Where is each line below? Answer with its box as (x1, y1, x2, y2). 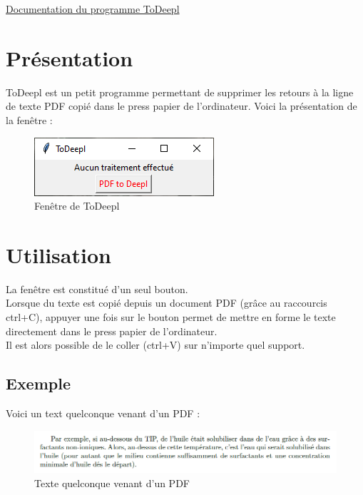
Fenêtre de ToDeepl (34, 198, 120, 213)
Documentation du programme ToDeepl (6, 1, 180, 16)
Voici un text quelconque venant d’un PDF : (6, 405, 200, 420)
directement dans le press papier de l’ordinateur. (6, 323, 218, 338)
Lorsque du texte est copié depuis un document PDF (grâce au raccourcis (6, 295, 327, 310)
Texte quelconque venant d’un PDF (34, 475, 190, 490)
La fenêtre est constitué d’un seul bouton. (6, 281, 188, 296)
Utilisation (6, 240, 111, 269)
